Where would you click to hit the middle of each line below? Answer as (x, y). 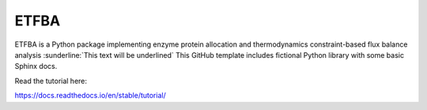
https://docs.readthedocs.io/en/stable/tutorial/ (90, 96)
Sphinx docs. (36, 66)
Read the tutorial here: (51, 81)
